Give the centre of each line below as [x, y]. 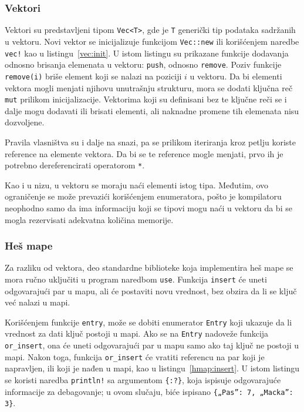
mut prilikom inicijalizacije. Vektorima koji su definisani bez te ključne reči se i [146, 99]
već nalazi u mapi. [38, 302]
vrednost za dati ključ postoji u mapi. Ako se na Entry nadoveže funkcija [137, 333]
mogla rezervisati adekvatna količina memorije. [89, 219]
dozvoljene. [25, 122]
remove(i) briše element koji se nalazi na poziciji [93, 76]
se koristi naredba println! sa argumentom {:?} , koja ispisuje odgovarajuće [143, 380]
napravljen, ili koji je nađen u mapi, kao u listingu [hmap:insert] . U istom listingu [152, 368]
